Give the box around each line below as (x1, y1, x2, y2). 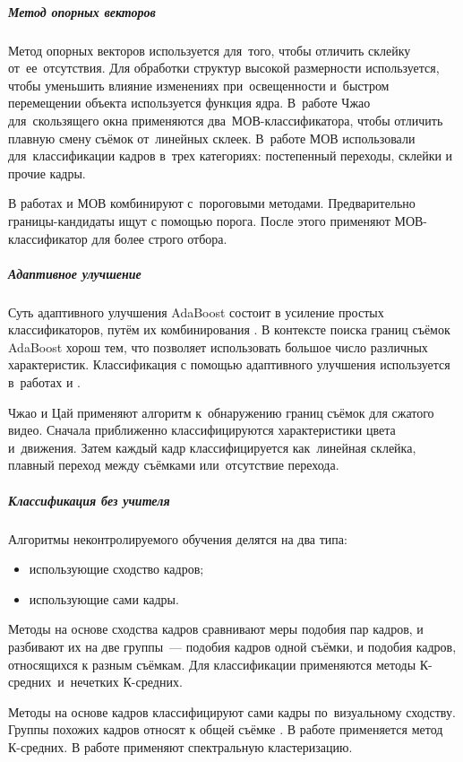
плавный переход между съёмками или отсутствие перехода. (8, 455, 339, 474)
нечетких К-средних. (70, 672, 183, 691)
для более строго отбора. (91, 229, 227, 247)
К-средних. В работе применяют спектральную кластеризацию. (8, 737, 353, 756)
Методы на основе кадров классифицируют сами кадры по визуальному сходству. (8, 702, 456, 721)
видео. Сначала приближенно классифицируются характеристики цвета (8, 420, 396, 439)
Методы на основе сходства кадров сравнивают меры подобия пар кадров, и (8, 619, 424, 638)
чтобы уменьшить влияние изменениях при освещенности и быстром (8, 75, 390, 94)
